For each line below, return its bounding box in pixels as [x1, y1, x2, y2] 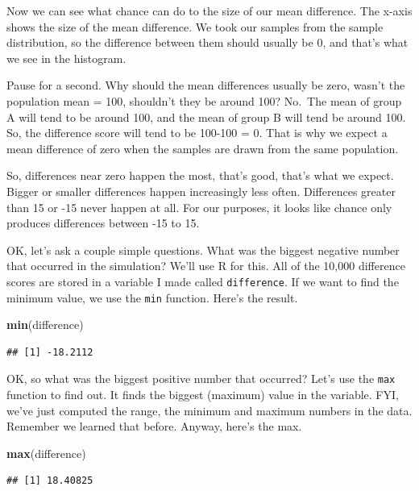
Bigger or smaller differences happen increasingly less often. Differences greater [6, 182, 396, 199]
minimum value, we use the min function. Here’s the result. [6, 289, 298, 306]
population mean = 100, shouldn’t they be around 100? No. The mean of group [6, 92, 402, 109]
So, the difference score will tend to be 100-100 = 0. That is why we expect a [6, 124, 388, 141]
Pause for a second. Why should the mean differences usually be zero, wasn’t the [6, 77, 405, 94]
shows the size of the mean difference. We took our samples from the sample [6, 18, 384, 35]
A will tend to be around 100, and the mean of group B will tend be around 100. [6, 108, 406, 125]
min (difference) [6, 316, 84, 333]
